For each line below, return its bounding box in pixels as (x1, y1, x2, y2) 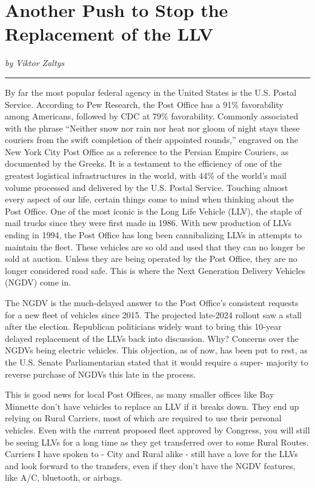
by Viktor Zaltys (5, 56, 65, 69)
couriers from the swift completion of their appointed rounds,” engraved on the (5, 133, 298, 146)
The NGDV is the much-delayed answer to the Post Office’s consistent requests (5, 296, 299, 309)
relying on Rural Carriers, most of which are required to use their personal (5, 412, 282, 424)
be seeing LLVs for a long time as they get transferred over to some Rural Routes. (5, 435, 309, 448)
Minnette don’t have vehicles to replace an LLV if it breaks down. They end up (5, 399, 299, 412)
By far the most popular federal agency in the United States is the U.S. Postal (5, 85, 297, 98)
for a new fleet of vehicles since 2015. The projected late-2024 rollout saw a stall (5, 308, 302, 321)
